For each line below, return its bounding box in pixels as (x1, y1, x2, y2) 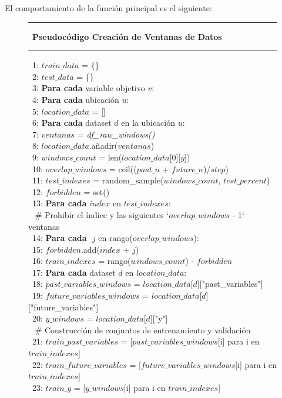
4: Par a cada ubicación (32, 93, 119, 105)
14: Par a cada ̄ (32, 232, 90, 244)
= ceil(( (109, 162, 137, 175)
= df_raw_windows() (77, 128, 155, 140)
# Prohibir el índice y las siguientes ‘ (35, 208, 169, 220)
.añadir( (89, 139, 118, 152)
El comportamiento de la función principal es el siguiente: (5, 2, 212, 14)
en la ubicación (121, 116, 176, 129)
